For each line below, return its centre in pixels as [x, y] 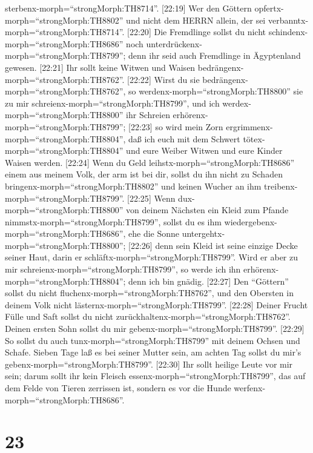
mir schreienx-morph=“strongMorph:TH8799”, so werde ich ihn [123, 269]
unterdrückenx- [174, 43]
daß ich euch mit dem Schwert [184, 138]
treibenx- [281, 186]
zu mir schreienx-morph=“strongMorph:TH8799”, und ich [112, 103]
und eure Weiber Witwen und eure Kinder [204, 150]
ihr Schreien [148, 115]
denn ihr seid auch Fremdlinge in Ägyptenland [215, 55]
